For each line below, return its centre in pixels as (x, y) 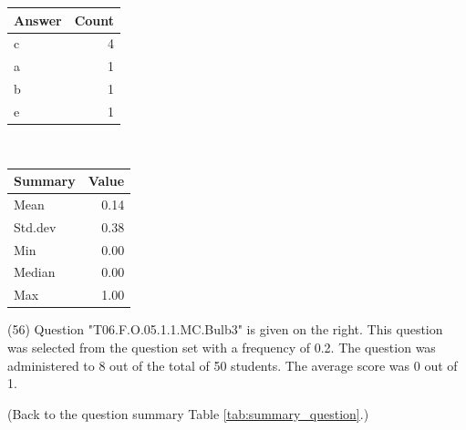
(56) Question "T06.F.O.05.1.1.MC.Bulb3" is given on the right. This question (225, 329)
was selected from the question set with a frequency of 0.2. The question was (222, 347)
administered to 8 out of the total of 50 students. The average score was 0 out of (233, 365)
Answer (38, 20)
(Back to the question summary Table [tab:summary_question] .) (188, 413)
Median (35, 272)
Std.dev (35, 226)
